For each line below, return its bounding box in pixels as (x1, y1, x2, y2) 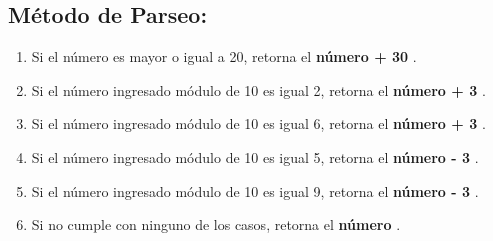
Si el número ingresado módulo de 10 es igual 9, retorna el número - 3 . (31, 180, 479, 201)
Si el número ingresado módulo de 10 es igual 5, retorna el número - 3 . (31, 146, 479, 167)
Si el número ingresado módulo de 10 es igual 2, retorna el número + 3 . (31, 79, 486, 100)
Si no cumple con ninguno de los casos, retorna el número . (31, 214, 401, 235)
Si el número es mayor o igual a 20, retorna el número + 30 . (31, 46, 417, 67)
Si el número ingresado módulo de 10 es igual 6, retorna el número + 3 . (31, 113, 486, 134)
